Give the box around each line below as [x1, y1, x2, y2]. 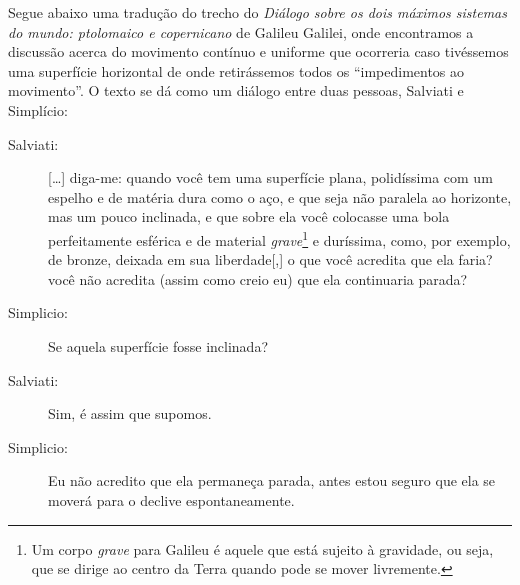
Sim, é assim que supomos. [48, 403, 212, 424]
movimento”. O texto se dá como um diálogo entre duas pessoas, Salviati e [8, 80, 464, 101]
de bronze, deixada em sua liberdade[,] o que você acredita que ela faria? [48, 249, 493, 270]
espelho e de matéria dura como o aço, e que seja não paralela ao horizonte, [48, 186, 512, 207]
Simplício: [8, 99, 68, 120]
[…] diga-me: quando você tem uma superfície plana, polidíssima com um [48, 167, 493, 188]
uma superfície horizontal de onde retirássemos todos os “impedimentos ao [8, 60, 465, 81]
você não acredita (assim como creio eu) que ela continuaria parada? [48, 268, 468, 289]
